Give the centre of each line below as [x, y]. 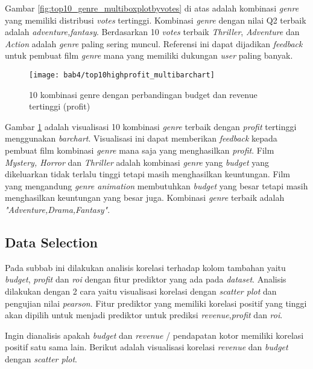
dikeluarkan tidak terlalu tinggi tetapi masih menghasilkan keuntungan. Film [148, 174]
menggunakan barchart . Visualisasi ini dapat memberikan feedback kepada [141, 138]
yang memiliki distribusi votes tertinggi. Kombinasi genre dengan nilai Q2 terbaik [156, 20]
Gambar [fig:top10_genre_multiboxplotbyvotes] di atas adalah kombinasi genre [152, 8]
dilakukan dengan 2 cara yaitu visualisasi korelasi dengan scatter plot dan [141, 291]
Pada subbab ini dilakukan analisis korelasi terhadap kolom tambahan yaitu [145, 267]
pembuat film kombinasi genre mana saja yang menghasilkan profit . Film [140, 150]
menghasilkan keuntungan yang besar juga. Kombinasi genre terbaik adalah [145, 198]
